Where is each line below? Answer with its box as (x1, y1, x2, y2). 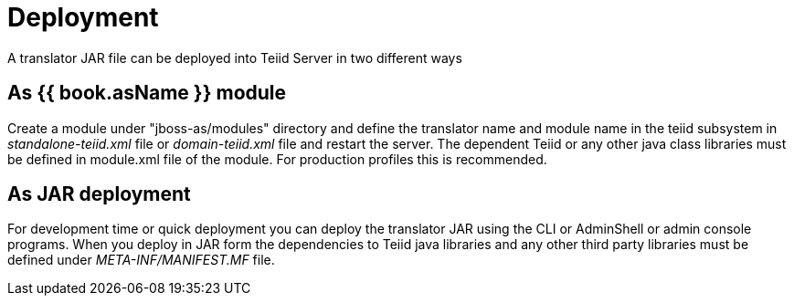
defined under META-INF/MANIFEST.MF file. (7, 252, 275, 268)
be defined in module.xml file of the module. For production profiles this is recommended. (7, 151, 547, 167)
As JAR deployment (7, 183, 191, 206)
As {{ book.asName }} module (7, 81, 287, 105)
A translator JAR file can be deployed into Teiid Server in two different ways (7, 49, 462, 66)
